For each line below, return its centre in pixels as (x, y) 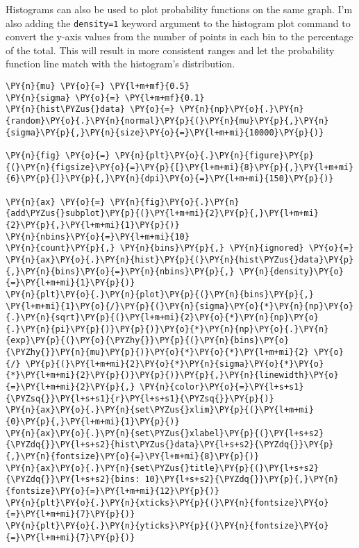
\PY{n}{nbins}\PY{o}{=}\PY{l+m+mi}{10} (98, 236)
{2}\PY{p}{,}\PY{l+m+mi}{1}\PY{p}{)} (93, 225)
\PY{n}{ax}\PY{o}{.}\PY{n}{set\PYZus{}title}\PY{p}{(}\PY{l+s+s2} (162, 468)
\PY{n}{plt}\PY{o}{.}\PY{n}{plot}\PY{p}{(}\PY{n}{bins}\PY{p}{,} (160, 294)
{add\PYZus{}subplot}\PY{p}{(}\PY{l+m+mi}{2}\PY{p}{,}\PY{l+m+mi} (162, 214)
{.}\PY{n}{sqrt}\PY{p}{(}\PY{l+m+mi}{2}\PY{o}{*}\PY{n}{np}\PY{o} (162, 318)
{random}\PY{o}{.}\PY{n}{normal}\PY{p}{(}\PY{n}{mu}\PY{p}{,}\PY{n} (167, 121)
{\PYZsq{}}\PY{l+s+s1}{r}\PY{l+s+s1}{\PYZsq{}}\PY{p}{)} (140, 398)
